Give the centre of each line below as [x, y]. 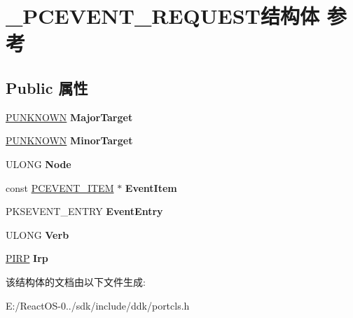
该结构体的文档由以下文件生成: [76, 281]
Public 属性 [47, 87]
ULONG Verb [37, 234]
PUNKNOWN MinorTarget [69, 140]
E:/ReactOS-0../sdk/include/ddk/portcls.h [98, 305]
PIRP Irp [27, 258]
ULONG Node [39, 164]
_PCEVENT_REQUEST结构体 [162, 16]
